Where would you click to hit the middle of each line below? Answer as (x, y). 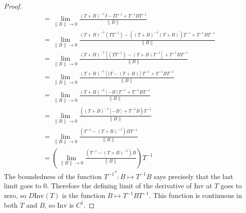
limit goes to (23, 186)
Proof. (13, 6)
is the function (84, 195)
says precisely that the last (193, 176)
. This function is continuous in (195, 195)
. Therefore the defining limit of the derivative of (119, 186)
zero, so (15, 195)
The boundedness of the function (53, 176)
